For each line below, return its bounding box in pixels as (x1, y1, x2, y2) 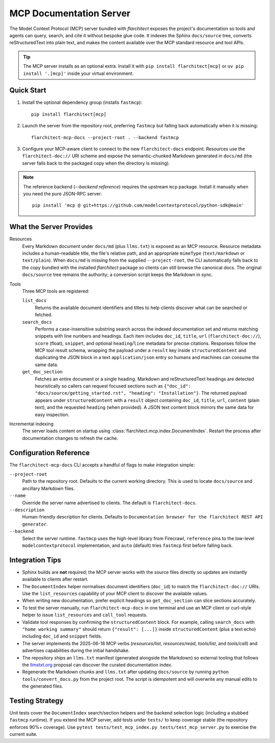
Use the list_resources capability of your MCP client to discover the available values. (22, 591, 208, 597)
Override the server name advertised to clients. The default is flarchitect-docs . (22, 500, 197, 506)
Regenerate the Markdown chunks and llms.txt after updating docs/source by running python (22, 669, 229, 675)
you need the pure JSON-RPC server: (23, 190, 102, 197)
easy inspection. (35, 411, 70, 418)
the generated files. (22, 683, 63, 690)
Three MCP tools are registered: (22, 288, 90, 294)
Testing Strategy (9, 696, 64, 705)
